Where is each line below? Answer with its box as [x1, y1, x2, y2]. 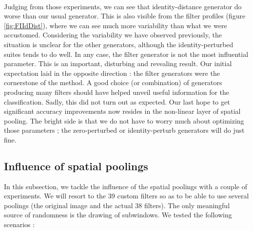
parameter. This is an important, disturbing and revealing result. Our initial [4, 58, 232, 69]
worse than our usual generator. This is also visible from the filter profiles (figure [4, 11, 246, 21]
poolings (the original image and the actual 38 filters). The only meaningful [4, 200, 230, 210]
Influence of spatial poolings [4, 158, 148, 173]
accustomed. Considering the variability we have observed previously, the [4, 30, 222, 40]
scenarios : [4, 219, 35, 230]
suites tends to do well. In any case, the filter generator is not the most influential [4, 49, 249, 59]
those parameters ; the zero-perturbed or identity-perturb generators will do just [4, 125, 245, 135]
